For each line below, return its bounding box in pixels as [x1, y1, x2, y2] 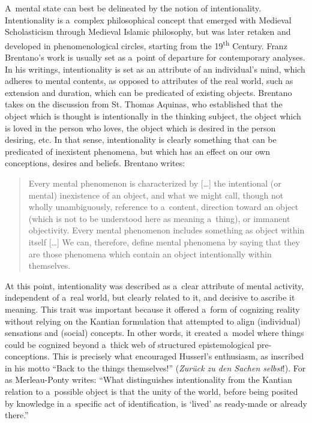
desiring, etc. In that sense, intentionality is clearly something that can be [5, 133, 277, 146]
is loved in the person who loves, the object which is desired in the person [5, 121, 276, 134]
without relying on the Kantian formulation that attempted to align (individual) [5, 314, 301, 327]
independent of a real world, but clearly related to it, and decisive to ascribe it [5, 291, 295, 304]
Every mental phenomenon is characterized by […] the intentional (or [28, 176, 281, 189]
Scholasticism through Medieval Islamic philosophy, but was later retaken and [5, 25, 291, 38]
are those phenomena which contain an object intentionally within [28, 247, 272, 260]
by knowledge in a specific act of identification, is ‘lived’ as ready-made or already [5, 397, 307, 409]
